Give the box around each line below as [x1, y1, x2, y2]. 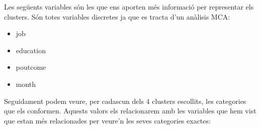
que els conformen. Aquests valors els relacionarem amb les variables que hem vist [4, 105, 256, 116]
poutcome [16, 62, 46, 72]
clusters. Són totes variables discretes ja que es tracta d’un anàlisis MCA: [4, 11, 230, 22]
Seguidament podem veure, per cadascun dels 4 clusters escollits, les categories [4, 95, 246, 106]
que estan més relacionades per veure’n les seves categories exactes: [4, 115, 211, 125]
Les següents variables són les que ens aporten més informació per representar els [4, 2, 254, 12]
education [16, 45, 46, 55]
